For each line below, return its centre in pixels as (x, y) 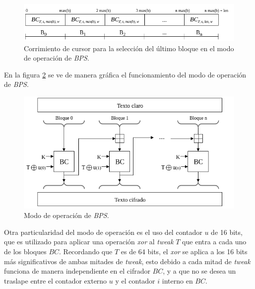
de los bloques (25, 252)
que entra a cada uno (214, 242)
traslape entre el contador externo (56, 280)
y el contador (135, 280)
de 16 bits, (227, 232)
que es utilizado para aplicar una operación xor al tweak (89, 242)
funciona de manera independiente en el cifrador (77, 271)
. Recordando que (86, 252)
